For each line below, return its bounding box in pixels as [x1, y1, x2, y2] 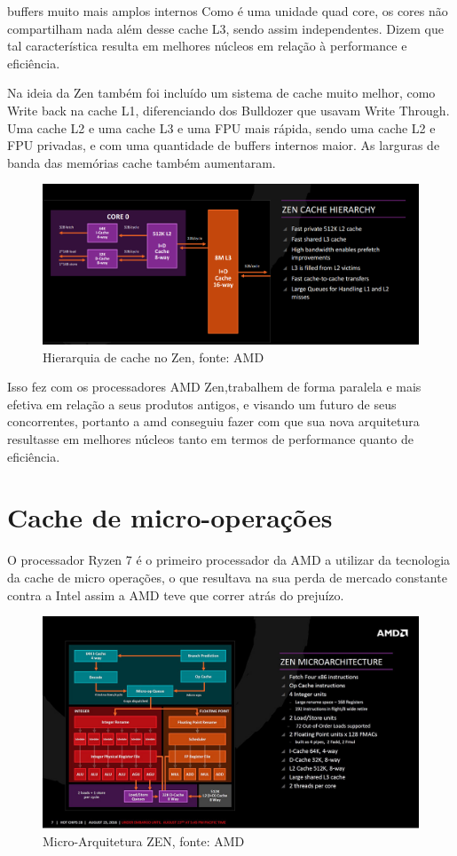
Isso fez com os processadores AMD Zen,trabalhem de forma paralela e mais [7, 377, 422, 396]
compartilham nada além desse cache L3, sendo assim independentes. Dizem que [7, 19, 444, 37]
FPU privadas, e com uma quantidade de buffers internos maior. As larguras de [7, 136, 440, 155]
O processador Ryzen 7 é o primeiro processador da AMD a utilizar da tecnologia [7, 551, 451, 569]
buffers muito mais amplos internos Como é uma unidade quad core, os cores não [7, 2, 448, 20]
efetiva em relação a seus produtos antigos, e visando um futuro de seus [7, 394, 397, 413]
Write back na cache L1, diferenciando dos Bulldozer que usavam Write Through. [7, 100, 450, 119]
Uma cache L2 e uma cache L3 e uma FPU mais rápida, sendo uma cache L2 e [7, 118, 436, 137]
